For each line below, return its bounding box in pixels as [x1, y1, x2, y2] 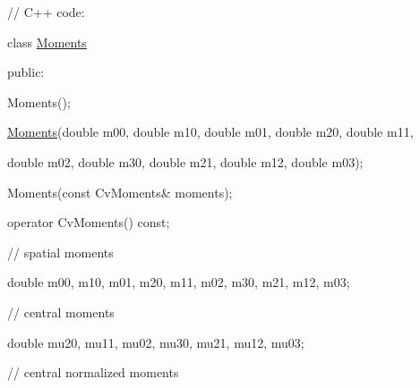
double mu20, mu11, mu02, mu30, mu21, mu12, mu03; [7, 333, 304, 351]
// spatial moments [7, 242, 114, 261]
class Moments [7, 32, 87, 51]
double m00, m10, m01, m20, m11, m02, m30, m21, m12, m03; [7, 273, 350, 291]
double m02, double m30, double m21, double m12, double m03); [7, 152, 364, 171]
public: [7, 63, 45, 81]
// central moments [7, 302, 115, 321]
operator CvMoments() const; [7, 213, 170, 232]
